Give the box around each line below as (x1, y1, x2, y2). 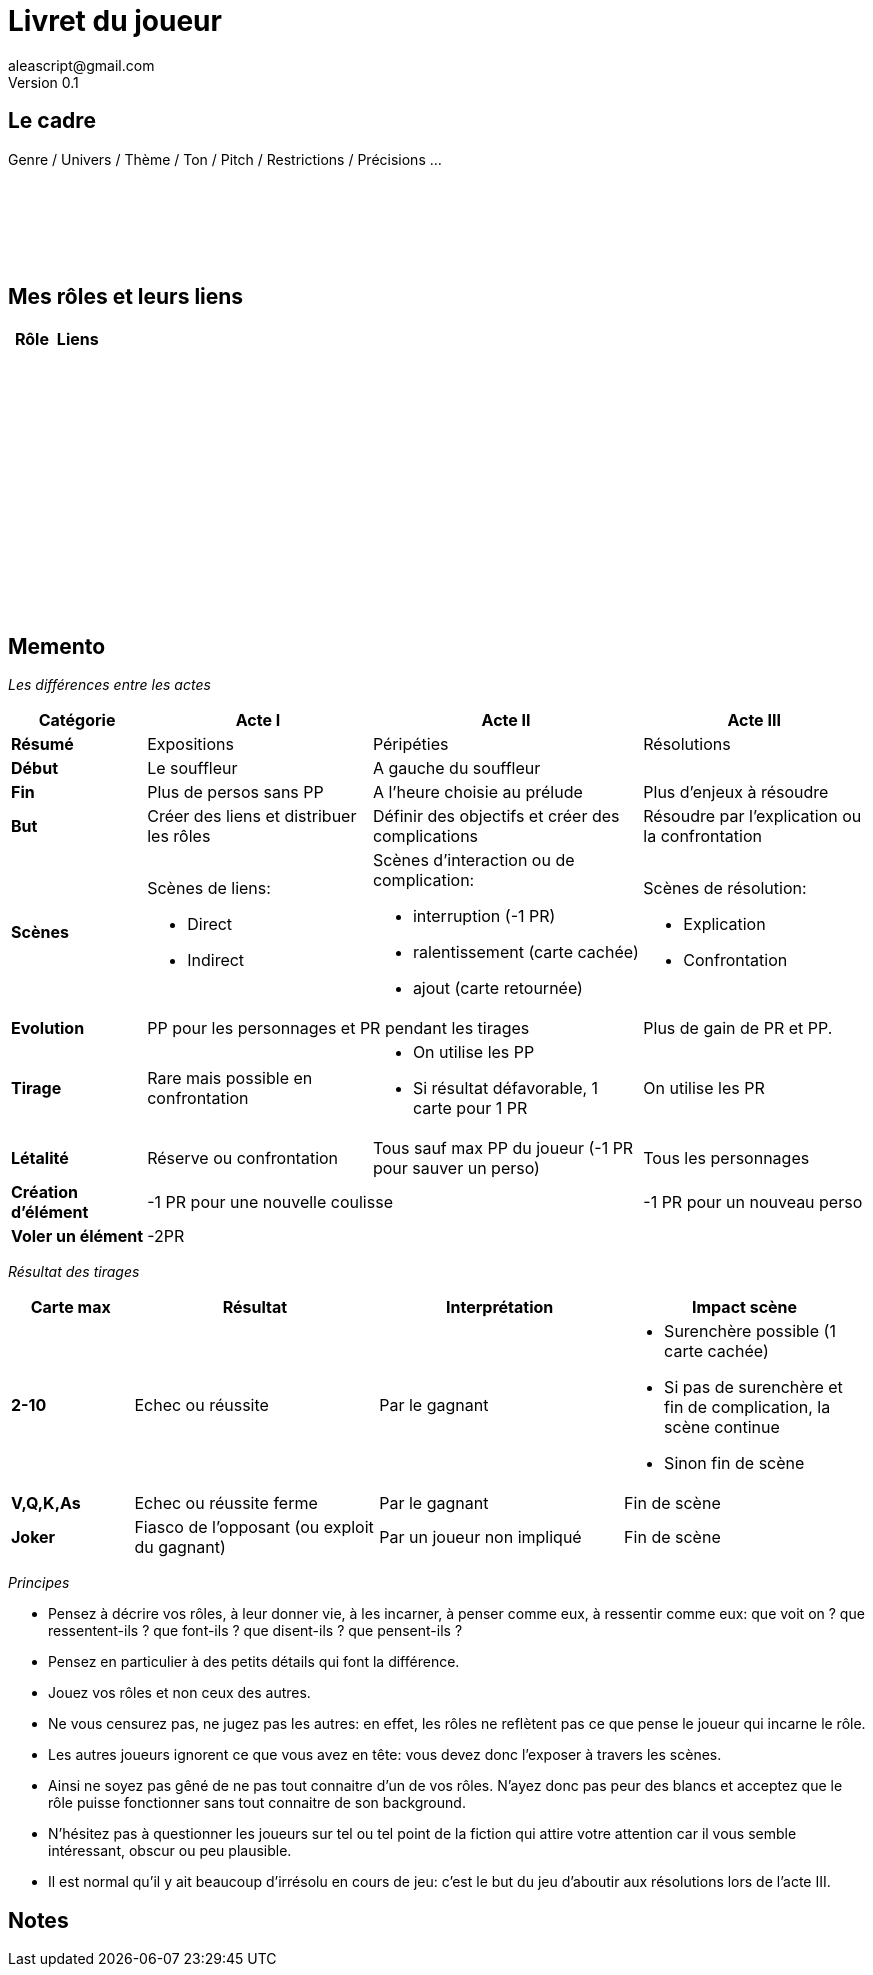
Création (11, 1182, 78, 1203)
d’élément (11, 1202, 89, 1223)
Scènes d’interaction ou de (372, 850, 575, 871)
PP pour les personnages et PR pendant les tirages (147, 1018, 530, 1039)
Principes (8, 1574, 70, 1592)
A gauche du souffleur (372, 758, 541, 779)
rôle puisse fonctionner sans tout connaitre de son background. (48, 1794, 466, 1812)
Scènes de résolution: (643, 878, 807, 899)
